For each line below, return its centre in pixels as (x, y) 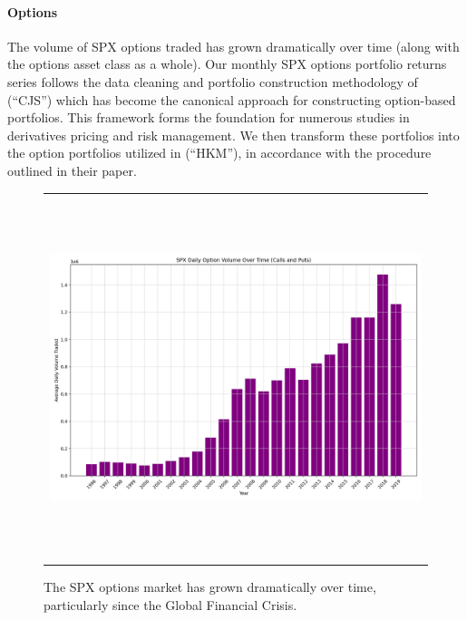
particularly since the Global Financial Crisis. (170, 604)
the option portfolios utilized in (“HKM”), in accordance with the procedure (219, 153)
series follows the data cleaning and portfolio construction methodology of (213, 81)
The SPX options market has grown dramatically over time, (210, 587)
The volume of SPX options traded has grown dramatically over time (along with (233, 46)
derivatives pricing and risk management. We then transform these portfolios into (233, 135)
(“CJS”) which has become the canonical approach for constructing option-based (232, 99)
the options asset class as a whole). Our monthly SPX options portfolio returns (227, 64)
